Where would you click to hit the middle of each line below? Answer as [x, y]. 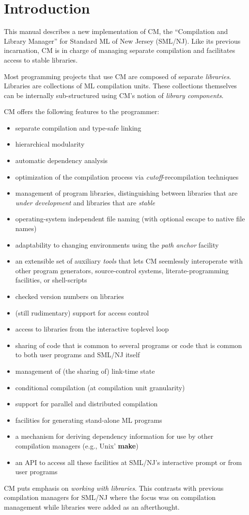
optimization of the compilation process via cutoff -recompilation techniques [127, 176]
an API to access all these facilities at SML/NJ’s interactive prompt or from [129, 462]
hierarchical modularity [50, 144]
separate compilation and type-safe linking [78, 127]
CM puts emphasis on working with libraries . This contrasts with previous [114, 488]
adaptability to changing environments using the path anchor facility [117, 244]
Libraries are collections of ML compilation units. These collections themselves [120, 86]
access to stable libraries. [41, 59]
